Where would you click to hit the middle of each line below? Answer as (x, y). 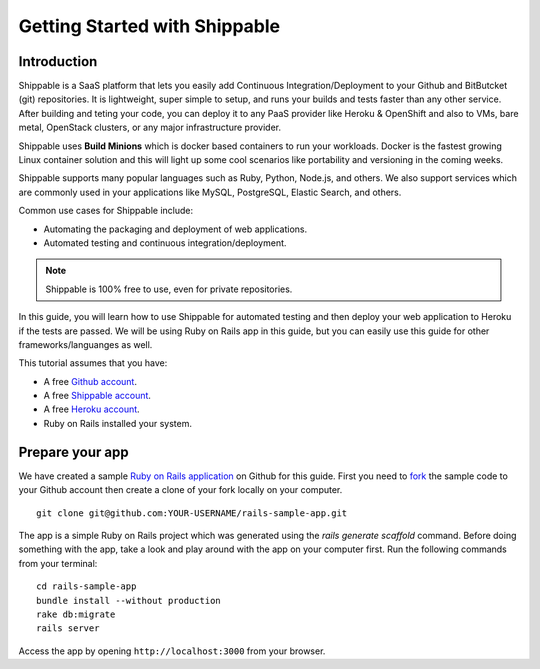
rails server (68, 628)
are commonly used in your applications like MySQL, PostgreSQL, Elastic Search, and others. (210, 192)
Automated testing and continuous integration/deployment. (165, 242)
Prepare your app (73, 451)
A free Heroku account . (91, 409)
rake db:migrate (76, 614)
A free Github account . (90, 381)
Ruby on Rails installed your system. (117, 423)
